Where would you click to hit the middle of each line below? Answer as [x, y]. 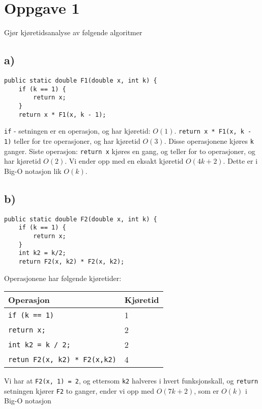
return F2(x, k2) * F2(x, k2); [71, 261]
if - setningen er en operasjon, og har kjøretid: [77, 131]
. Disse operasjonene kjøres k [209, 140]
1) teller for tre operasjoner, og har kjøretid [72, 140]
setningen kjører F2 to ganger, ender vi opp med [79, 390]
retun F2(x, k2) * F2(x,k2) [62, 359]
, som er [207, 390]
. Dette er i [240, 161]
